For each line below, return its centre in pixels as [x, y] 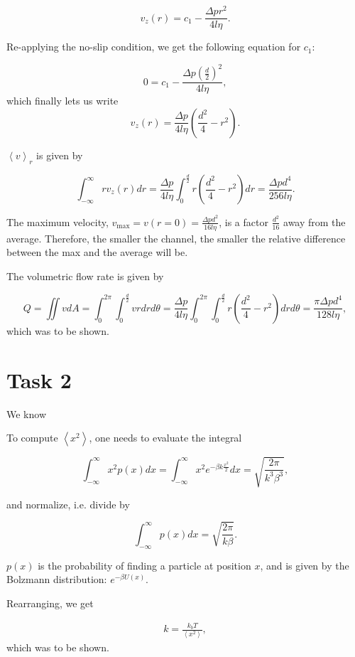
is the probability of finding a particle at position [144, 565]
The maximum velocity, [58, 221]
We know [26, 413]
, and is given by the [305, 565]
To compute [32, 438]
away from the [315, 221]
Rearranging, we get [50, 603]
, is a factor [244, 221]
